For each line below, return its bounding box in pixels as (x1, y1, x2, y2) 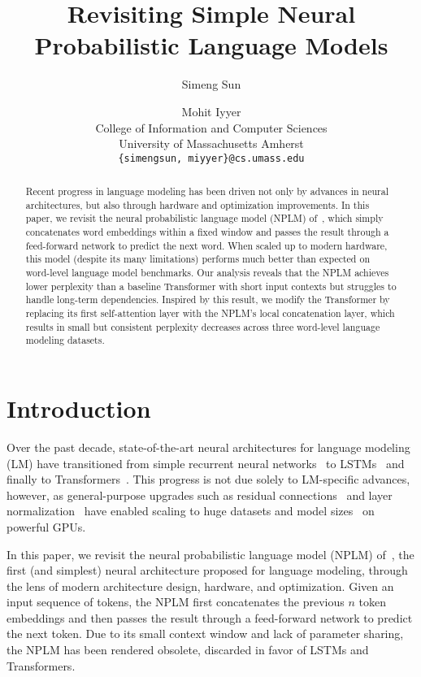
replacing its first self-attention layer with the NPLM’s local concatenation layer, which (25, 306, 395, 320)
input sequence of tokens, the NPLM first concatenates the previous (7, 593, 345, 610)
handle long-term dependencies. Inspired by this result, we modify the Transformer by (25, 293, 390, 306)
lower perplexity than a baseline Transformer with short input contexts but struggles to (25, 279, 397, 293)
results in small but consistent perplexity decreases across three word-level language (25, 319, 380, 333)
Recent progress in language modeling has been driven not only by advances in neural (25, 184, 388, 198)
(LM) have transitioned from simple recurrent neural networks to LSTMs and (7, 454, 405, 471)
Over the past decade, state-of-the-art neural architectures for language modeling (7, 438, 410, 455)
